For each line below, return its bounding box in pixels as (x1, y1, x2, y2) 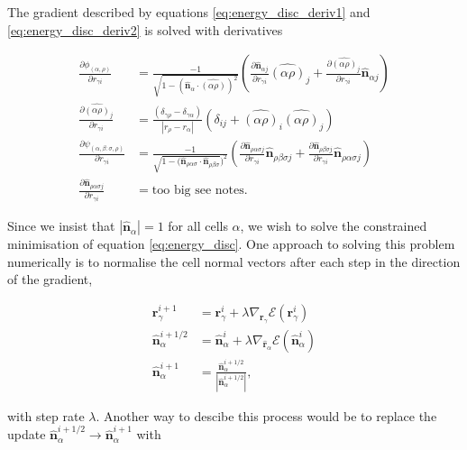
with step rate (7, 406, 85, 425)
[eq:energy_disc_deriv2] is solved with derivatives (7, 20, 283, 39)
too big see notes (151, 184, 244, 197)
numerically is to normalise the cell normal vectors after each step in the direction (7, 252, 461, 271)
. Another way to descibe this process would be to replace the (96, 406, 437, 425)
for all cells (168, 216, 228, 235)
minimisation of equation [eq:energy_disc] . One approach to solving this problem (7, 234, 455, 253)
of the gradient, (7, 270, 93, 289)
